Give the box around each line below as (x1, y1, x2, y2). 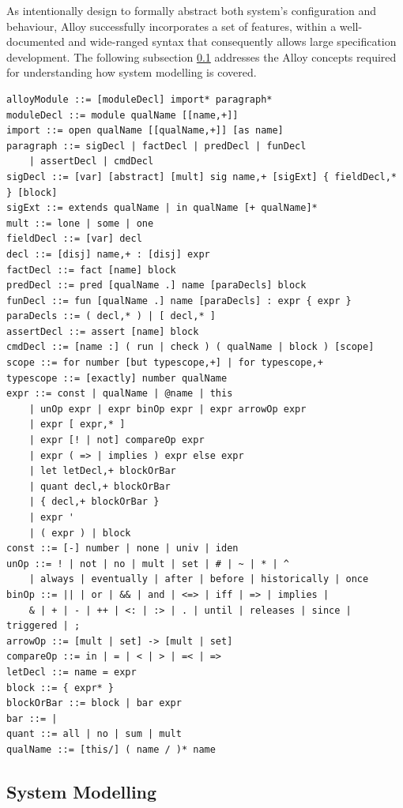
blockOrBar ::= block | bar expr (6, 697, 182, 709)
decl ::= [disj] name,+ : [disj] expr (6, 248, 210, 260)
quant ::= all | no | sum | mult (6, 728, 182, 740)
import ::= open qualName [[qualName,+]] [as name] (6, 125, 284, 137)
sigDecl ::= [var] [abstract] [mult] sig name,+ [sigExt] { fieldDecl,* (6, 171, 397, 182)
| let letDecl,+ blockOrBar (28, 465, 176, 477)
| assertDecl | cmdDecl (28, 156, 154, 167)
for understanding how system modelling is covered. (6, 64, 257, 81)
